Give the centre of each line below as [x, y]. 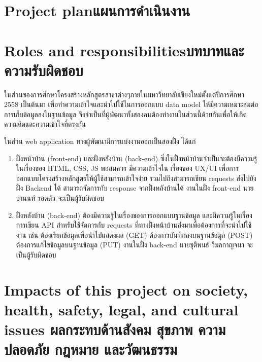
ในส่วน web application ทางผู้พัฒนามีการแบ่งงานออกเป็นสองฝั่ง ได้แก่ [100, 141]
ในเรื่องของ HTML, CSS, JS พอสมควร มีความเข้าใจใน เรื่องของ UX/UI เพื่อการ [127, 168]
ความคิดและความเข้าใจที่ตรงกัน [45, 124]
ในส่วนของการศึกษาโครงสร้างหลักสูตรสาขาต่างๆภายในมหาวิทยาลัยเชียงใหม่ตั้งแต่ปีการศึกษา [124, 94]
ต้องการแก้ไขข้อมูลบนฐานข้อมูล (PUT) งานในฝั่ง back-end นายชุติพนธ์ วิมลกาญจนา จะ [135, 245]
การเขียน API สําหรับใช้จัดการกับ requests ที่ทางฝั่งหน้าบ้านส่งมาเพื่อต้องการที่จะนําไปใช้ [134, 225]
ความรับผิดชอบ [44, 70]
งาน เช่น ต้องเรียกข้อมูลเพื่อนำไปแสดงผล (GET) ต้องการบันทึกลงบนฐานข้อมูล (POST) [134, 234]
